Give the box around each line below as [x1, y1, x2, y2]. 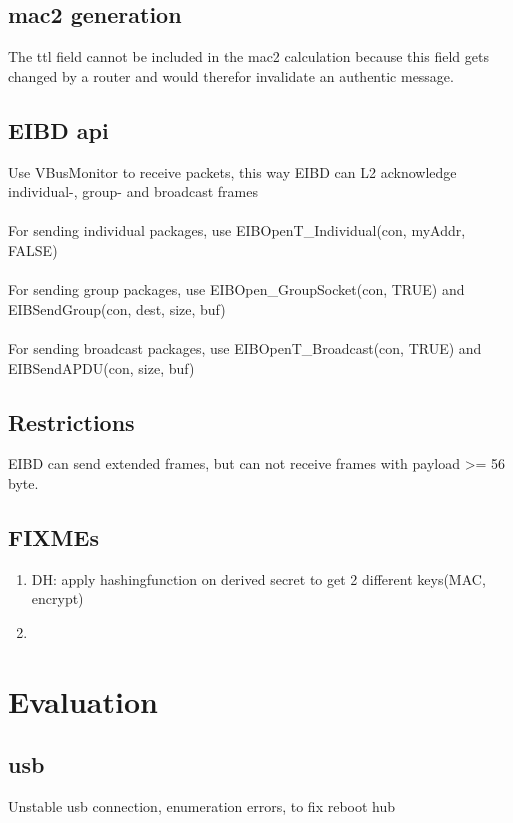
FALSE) [8, 239, 58, 260]
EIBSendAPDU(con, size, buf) [8, 357, 195, 378]
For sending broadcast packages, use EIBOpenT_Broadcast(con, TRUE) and [8, 337, 482, 358]
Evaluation [8, 680, 158, 721]
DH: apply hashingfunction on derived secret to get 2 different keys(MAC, [31, 568, 486, 589]
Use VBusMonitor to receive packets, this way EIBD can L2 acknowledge [8, 161, 457, 182]
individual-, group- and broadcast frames [8, 181, 258, 202]
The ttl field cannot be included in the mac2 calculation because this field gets [8, 46, 489, 67]
